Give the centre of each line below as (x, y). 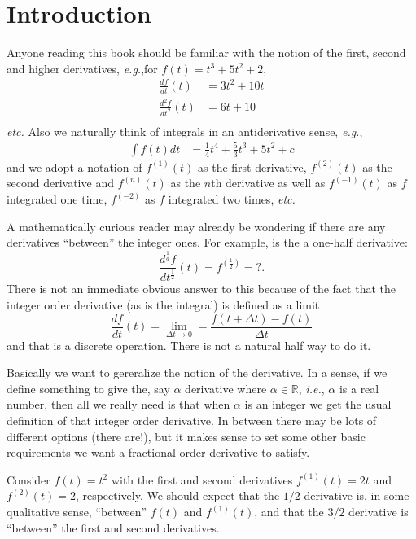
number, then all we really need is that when (118, 404)
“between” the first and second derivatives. (113, 527)
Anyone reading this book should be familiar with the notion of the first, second (206, 53)
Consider (28, 479)
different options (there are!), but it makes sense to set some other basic (186, 436)
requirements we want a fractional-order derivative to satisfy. (158, 452)
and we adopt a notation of (74, 167)
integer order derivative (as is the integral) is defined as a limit (163, 305)
